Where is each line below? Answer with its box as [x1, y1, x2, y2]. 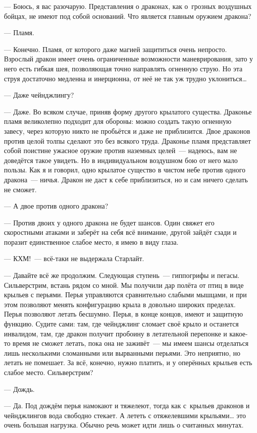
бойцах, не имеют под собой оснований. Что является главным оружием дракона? [4, 10, 252, 21]
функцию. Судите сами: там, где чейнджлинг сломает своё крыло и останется [4, 319, 239, 329]
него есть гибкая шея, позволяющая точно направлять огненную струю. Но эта [4, 63, 243, 73]
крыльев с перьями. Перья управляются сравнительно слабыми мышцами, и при [4, 289, 247, 300]
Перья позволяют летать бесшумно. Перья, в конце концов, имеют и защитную [4, 309, 243, 319]
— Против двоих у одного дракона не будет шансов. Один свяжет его [4, 217, 214, 227]
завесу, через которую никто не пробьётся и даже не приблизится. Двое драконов [4, 125, 251, 136]
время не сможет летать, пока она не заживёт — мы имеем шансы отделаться [12, 338, 249, 348]
